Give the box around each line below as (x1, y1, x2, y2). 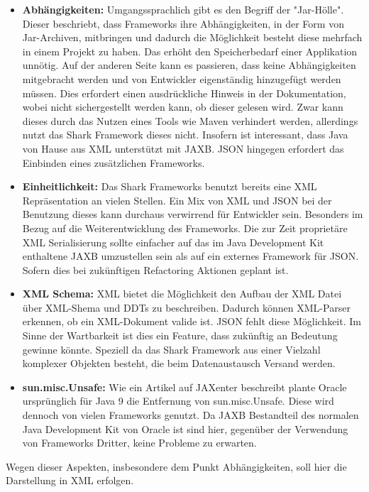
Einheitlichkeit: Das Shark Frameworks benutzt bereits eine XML (22, 179, 317, 194)
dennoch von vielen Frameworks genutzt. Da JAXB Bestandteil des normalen (22, 408, 359, 422)
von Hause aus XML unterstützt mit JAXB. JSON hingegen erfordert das (22, 141, 344, 155)
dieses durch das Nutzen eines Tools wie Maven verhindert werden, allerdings (22, 113, 358, 128)
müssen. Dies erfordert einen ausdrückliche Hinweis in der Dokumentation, (22, 85, 346, 100)
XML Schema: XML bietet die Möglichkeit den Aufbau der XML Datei (22, 286, 342, 301)
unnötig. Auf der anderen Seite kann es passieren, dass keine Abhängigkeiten (22, 58, 356, 72)
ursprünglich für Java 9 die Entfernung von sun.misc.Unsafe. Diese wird (22, 393, 334, 408)
